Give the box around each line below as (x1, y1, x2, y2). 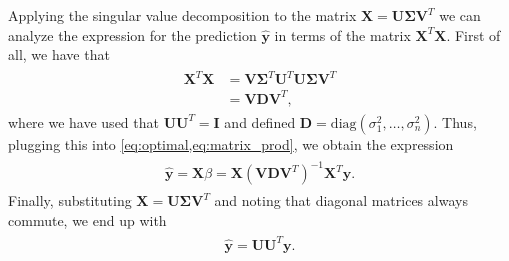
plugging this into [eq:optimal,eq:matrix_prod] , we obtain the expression (8, 133, 454, 154)
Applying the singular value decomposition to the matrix (8, 5, 357, 25)
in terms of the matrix (274, 24, 411, 45)
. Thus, (433, 111, 477, 132)
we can (439, 5, 481, 25)
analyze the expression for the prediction (8, 24, 257, 45)
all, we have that (8, 44, 110, 65)
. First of (446, 24, 501, 45)
